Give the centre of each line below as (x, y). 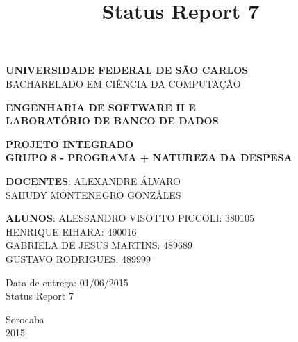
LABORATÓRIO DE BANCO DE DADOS (112, 121)
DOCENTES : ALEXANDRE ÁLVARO (93, 180)
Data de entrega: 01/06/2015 (67, 282)
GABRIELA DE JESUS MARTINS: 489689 (99, 245)
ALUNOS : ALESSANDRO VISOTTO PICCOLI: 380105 (130, 218)
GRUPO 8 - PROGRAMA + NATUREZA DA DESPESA (149, 157)
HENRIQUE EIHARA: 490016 (71, 231)
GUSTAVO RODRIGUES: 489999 (78, 258)
